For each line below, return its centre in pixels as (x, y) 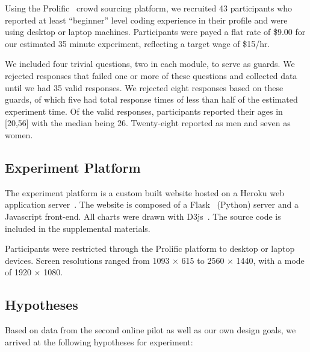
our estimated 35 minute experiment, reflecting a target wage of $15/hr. (138, 43)
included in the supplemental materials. (78, 228)
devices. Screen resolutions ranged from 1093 (87, 260)
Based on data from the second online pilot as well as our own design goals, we (150, 330)
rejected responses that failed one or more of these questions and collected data (151, 75)
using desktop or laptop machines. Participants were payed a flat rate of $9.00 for (155, 32)
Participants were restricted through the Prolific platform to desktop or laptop (150, 248)
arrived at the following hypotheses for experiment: (99, 341)
